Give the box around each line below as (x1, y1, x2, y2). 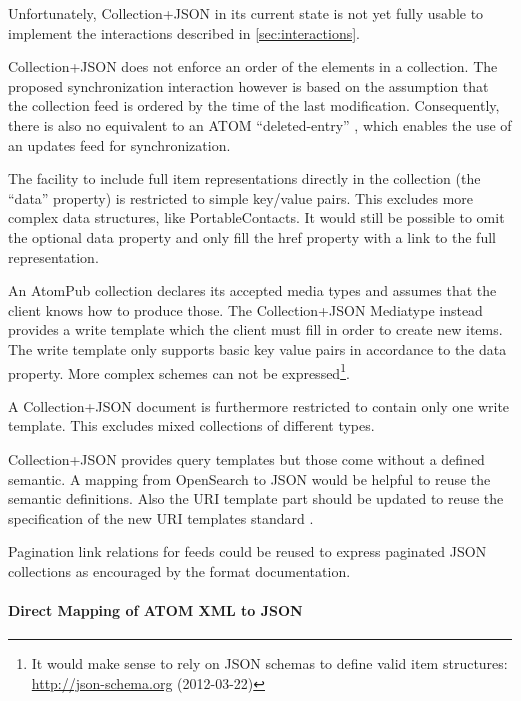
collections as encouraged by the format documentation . (8, 560, 351, 581)
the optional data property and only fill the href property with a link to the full (8, 226, 496, 247)
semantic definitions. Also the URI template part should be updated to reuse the (8, 488, 504, 509)
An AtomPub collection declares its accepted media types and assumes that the (8, 280, 497, 301)
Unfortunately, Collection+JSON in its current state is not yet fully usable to (8, 3, 484, 23)
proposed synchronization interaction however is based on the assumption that (8, 75, 489, 96)
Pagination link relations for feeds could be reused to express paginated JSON (8, 541, 487, 562)
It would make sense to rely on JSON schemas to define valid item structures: (31, 653, 508, 674)
